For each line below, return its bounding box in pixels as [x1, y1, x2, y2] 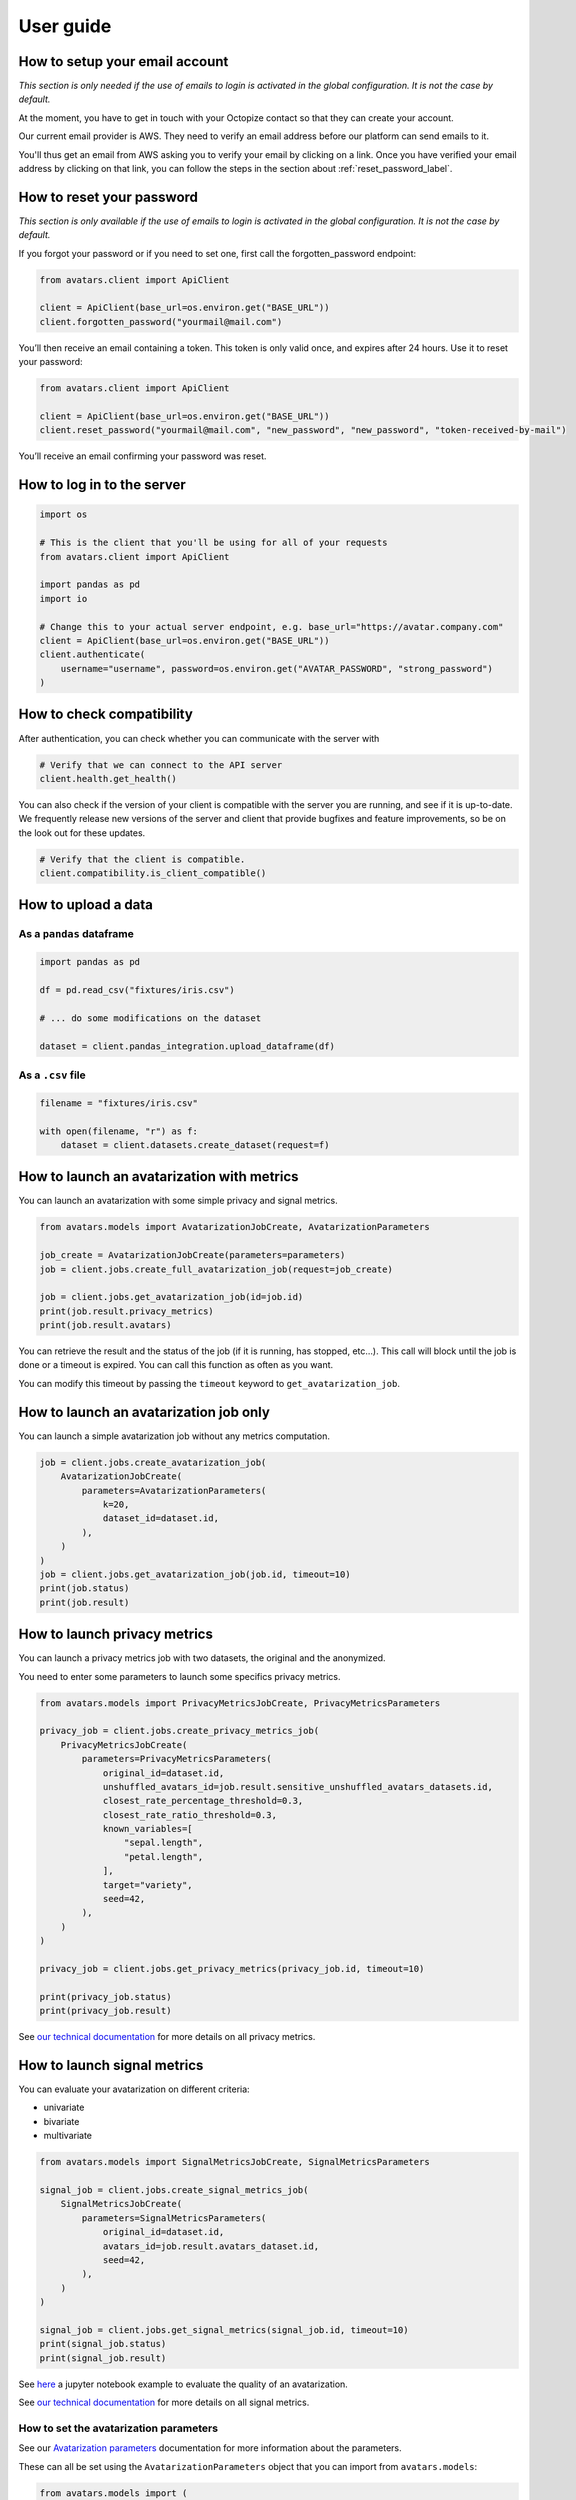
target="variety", [102, 1879, 194, 1890]
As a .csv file [18, 1068, 86, 1082]
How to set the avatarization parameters [18, 2421, 219, 2435]
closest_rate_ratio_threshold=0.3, [102, 1809, 277, 1820]
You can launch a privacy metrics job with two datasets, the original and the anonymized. [18, 1652, 386, 1664]
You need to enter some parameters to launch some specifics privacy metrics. [18, 1670, 341, 1682]
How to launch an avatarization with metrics [18, 1168, 299, 1185]
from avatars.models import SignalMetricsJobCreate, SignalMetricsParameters [39, 2156, 430, 2168]
